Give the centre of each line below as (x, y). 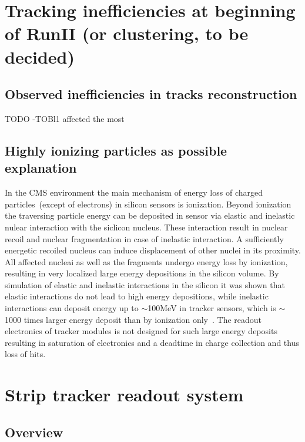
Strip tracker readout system (124, 395)
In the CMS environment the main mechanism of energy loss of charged (134, 192)
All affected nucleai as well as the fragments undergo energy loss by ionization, (146, 261)
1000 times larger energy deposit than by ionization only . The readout (133, 319)
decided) (40, 56)
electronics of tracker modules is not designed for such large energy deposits (141, 331)
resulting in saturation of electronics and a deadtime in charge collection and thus (152, 342)
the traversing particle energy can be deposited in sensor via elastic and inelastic (150, 215)
